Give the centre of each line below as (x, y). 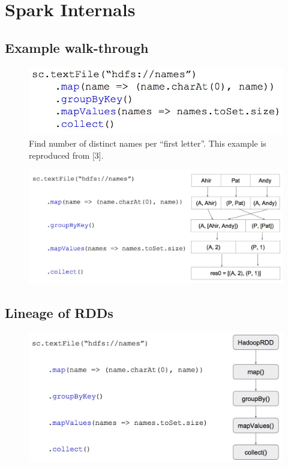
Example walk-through (77, 47)
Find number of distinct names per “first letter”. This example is (148, 143)
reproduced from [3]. (66, 155)
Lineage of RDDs (59, 312)
